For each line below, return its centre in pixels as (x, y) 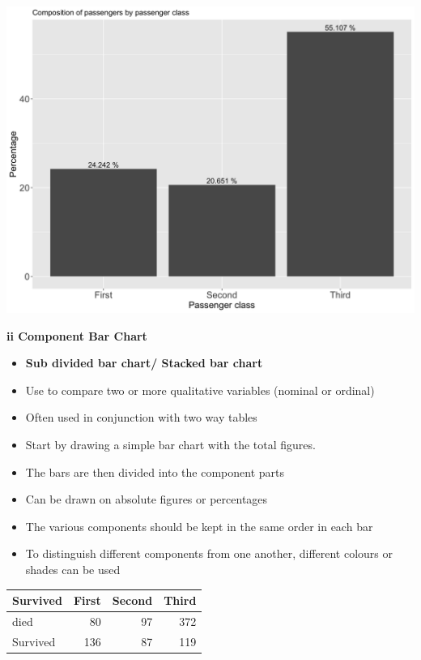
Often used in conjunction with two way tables (141, 417)
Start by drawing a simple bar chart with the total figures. (170, 444)
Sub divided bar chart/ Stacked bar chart (144, 363)
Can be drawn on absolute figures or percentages (147, 499)
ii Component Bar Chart (77, 335)
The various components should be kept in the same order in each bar (199, 526)
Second (132, 600)
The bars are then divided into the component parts (155, 471)
